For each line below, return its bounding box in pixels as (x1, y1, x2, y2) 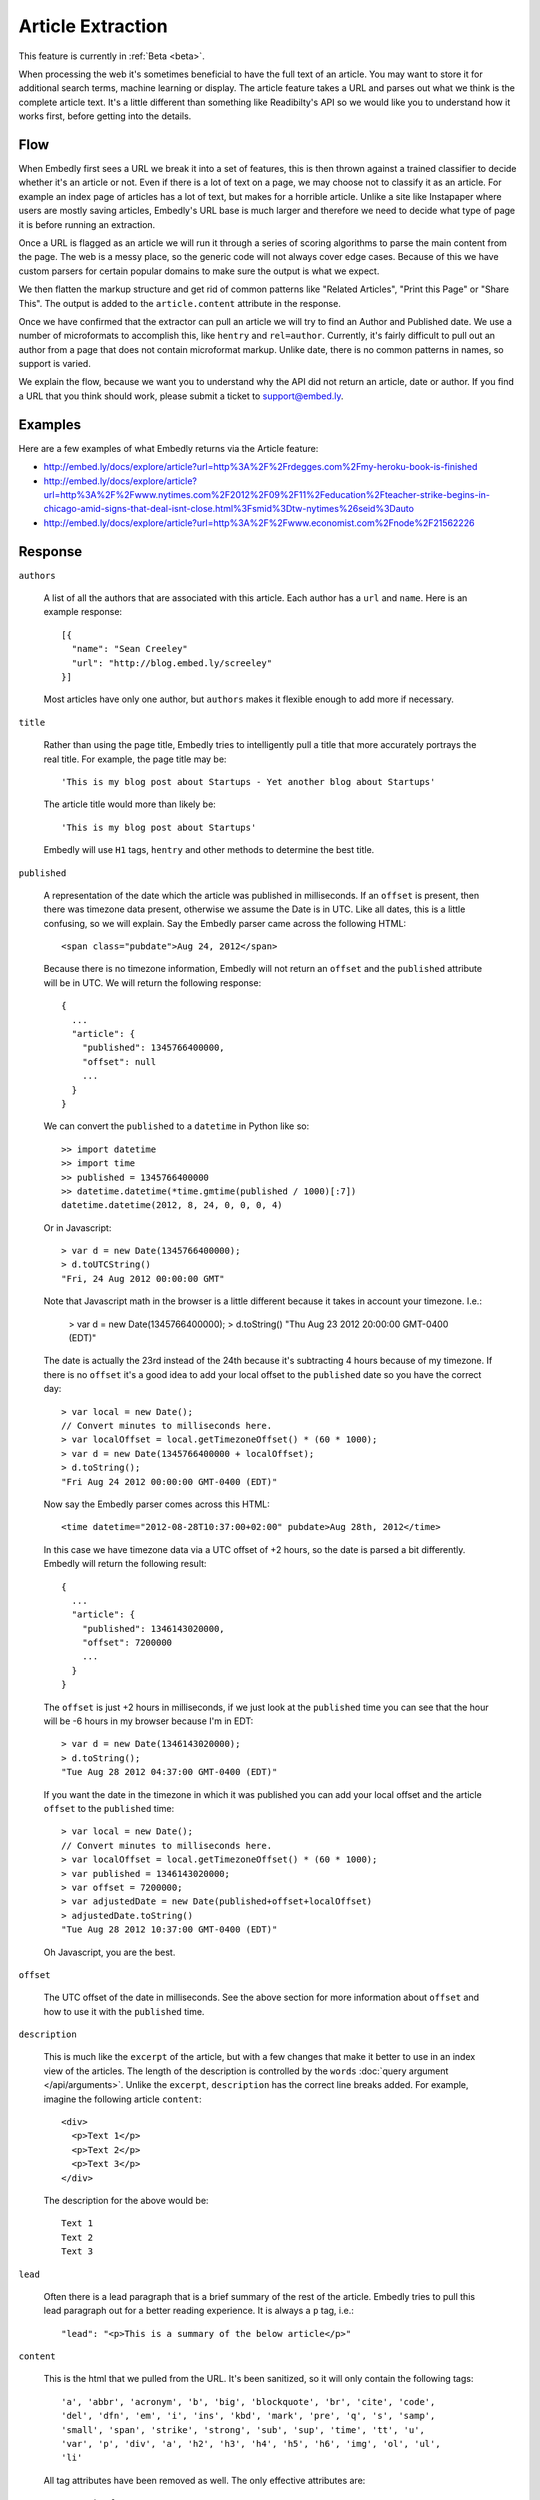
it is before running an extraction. (18, 218, 156, 230)
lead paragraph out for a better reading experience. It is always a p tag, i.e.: (43, 2305, 354, 2317)
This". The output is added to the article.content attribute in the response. (18, 297, 342, 309)
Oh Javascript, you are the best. (43, 1946, 176, 1958)
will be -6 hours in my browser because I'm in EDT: (43, 1715, 254, 1727)
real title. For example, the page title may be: (43, 753, 227, 765)
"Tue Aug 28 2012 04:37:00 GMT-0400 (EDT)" (61, 1766, 278, 1778)
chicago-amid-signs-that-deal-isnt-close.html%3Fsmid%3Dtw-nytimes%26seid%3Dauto (43, 503, 415, 515)
